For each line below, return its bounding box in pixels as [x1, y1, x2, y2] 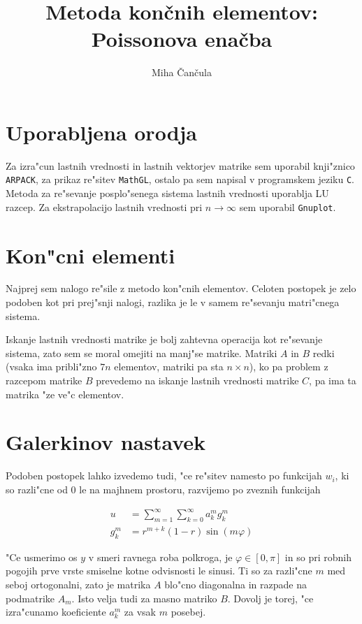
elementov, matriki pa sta [114, 359, 224, 374]
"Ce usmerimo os [6, 549, 78, 564]
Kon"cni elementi [6, 240, 175, 269]
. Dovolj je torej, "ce [227, 590, 314, 605]
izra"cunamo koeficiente [6, 604, 106, 619]
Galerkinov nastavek [6, 428, 206, 456]
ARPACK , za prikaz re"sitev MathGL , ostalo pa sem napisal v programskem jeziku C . [6, 172, 355, 187]
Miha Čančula [152, 65, 212, 80]
